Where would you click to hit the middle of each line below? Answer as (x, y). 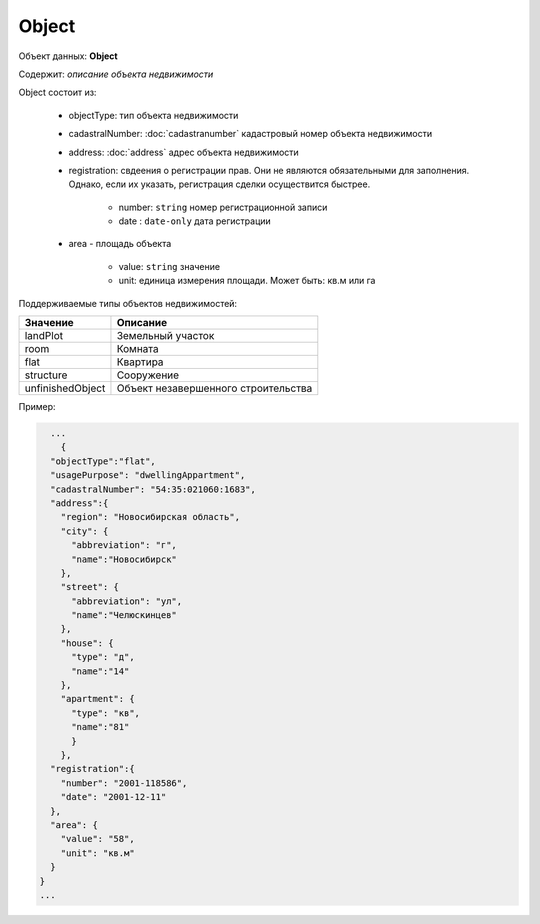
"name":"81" (100, 727)
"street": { (90, 587)
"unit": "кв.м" (97, 853)
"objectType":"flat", (103, 461)
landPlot (44, 336)
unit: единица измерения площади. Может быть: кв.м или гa (247, 281)
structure (46, 375)
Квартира (140, 362)
